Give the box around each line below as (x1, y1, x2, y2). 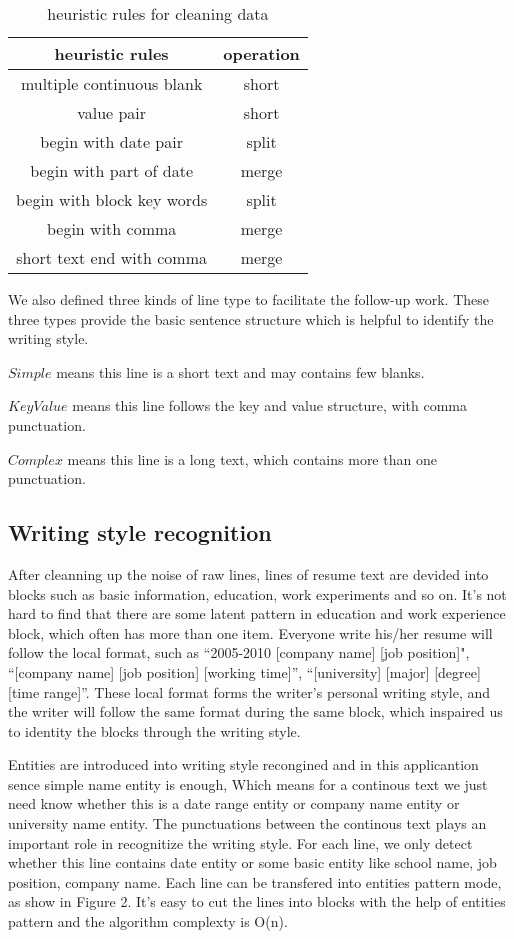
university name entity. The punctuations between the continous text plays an (8, 813, 487, 834)
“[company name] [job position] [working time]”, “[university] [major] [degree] (8, 661, 481, 682)
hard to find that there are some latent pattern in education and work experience (8, 603, 506, 624)
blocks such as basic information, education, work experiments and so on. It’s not (8, 583, 507, 604)
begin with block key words (16, 188, 208, 211)
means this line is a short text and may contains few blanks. (56, 361, 425, 382)
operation (223, 42, 300, 65)
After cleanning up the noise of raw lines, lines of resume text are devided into (8, 563, 489, 584)
